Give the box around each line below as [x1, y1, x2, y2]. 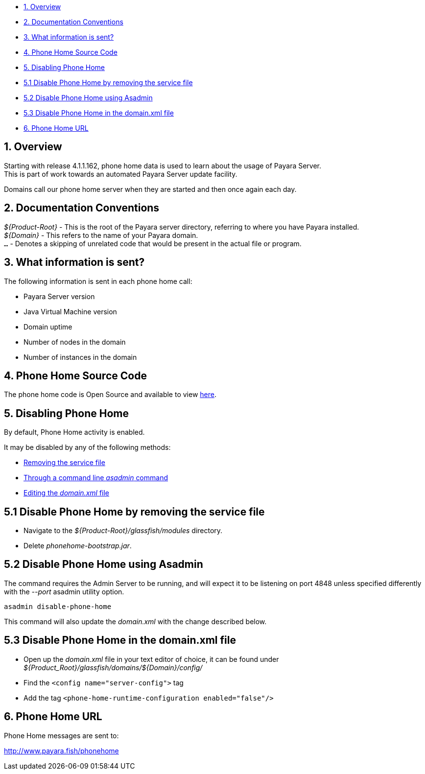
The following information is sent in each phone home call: [4, 277, 192, 285]
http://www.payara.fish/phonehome [4, 746, 119, 755]
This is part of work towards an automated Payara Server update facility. [4, 169, 237, 178]
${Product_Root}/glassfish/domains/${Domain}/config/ [24, 663, 203, 672]
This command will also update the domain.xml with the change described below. [4, 617, 267, 626]
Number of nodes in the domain [24, 337, 126, 346]
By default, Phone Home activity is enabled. [4, 428, 145, 437]
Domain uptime [24, 322, 72, 331]
